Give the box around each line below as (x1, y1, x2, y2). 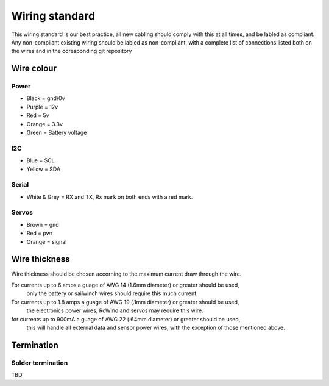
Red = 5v (26, 112, 49, 119)
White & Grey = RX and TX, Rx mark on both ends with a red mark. (26, 193, 193, 201)
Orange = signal (26, 238, 67, 245)
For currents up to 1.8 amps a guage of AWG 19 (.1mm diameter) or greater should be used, (11, 298, 239, 306)
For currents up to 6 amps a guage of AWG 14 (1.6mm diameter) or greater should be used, (11, 281, 240, 288)
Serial (11, 180, 29, 189)
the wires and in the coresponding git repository (11, 48, 132, 55)
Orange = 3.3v (26, 120, 63, 127)
